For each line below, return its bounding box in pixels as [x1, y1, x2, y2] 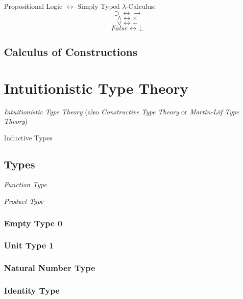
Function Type [4, 179, 47, 190]
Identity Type [4, 284, 60, 297]
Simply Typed [77, 1, 120, 11]
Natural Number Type [4, 262, 96, 274]
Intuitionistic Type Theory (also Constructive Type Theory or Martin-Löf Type [4, 106, 239, 116]
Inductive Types [4, 132, 52, 142]
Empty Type [4, 217, 55, 229]
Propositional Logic [4, 1, 63, 11]
